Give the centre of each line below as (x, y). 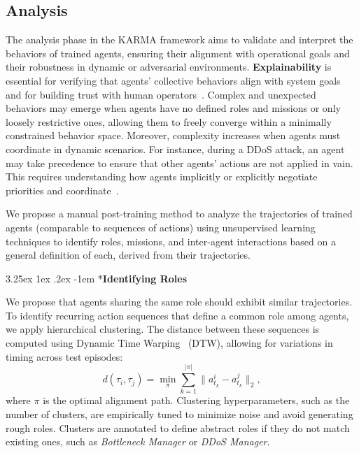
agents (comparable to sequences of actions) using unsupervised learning (161, 227)
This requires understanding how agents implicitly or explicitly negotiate (162, 177)
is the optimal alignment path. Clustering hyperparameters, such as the (196, 400)
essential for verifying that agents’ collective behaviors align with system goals (173, 80)
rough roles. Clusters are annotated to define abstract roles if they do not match (178, 427)
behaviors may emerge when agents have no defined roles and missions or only (173, 108)
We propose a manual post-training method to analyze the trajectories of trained (179, 214)
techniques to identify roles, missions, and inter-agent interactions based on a (171, 241)
